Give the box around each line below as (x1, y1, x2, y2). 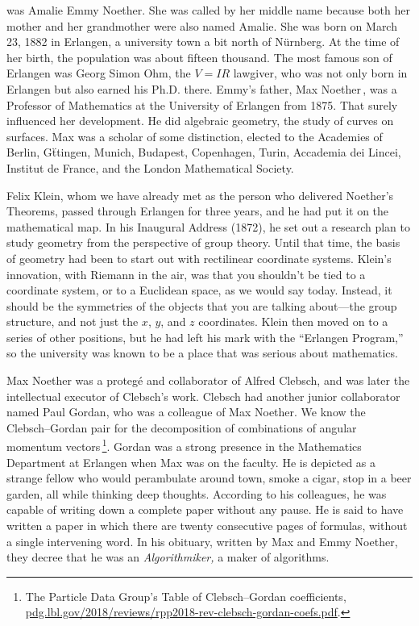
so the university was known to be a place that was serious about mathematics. (6, 344, 398, 361)
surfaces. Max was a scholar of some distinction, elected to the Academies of (6, 127, 383, 144)
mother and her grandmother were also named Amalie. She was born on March (6, 17, 397, 34)
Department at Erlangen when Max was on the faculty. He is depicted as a (6, 453, 376, 470)
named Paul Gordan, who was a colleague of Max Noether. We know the (6, 403, 366, 420)
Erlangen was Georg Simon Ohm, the (6, 65, 191, 81)
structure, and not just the (6, 313, 139, 330)
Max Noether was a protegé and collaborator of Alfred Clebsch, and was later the (6, 372, 410, 389)
